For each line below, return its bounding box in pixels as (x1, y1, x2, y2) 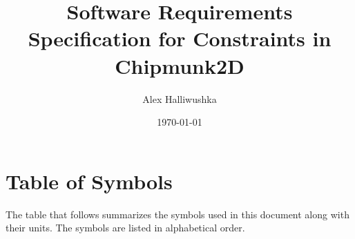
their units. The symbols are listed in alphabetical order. (6, 220, 245, 235)
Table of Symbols (6, 166, 173, 195)
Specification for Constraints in (28, 24, 332, 52)
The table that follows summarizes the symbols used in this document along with (6, 207, 349, 221)
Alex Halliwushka (142, 91, 217, 106)
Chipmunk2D (115, 51, 244, 79)
